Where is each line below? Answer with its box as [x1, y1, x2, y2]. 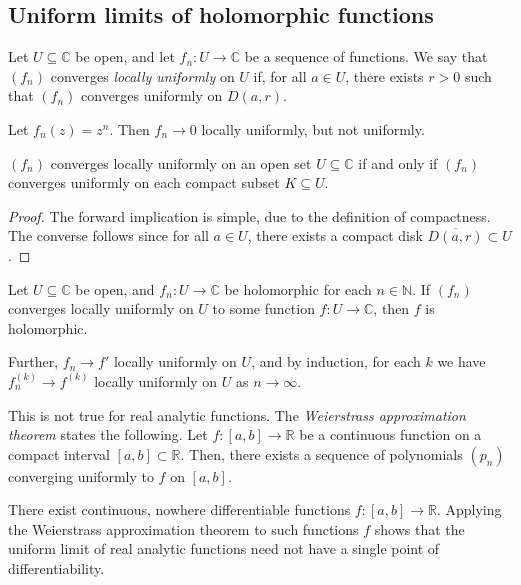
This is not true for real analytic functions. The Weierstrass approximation [8, 404, 466, 425]
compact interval [8, 443, 110, 464]
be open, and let [75, 46, 175, 67]
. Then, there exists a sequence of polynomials [180, 443, 463, 464]
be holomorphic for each [224, 278, 372, 299]
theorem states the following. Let [8, 424, 208, 445]
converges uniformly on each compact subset [8, 172, 280, 193]
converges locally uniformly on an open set [50, 152, 312, 173]
